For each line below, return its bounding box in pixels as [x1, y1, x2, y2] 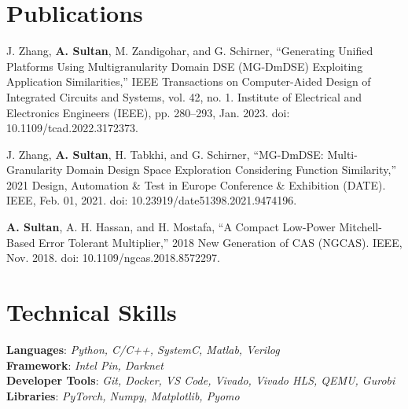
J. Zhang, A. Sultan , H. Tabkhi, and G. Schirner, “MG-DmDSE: [6, 146, 324, 162]
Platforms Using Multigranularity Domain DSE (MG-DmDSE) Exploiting [6, 57, 363, 74]
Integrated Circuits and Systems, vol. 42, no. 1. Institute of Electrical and [6, 88, 362, 105]
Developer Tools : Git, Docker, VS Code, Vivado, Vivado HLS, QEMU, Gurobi [6, 372, 395, 389]
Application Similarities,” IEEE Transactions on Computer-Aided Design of [6, 73, 371, 90]
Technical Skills [6, 296, 177, 328]
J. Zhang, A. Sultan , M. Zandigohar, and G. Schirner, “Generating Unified [6, 42, 373, 59]
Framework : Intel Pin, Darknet [6, 356, 164, 373]
